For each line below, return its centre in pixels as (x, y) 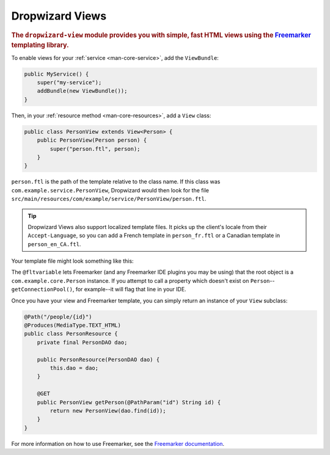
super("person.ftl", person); (95, 149)
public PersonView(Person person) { (92, 140)
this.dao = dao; (74, 368)
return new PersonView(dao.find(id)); (108, 410)
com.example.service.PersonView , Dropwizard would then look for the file (110, 190)
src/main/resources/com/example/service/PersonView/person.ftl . (109, 199)
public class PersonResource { (71, 334)
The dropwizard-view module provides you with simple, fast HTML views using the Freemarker (161, 35)
